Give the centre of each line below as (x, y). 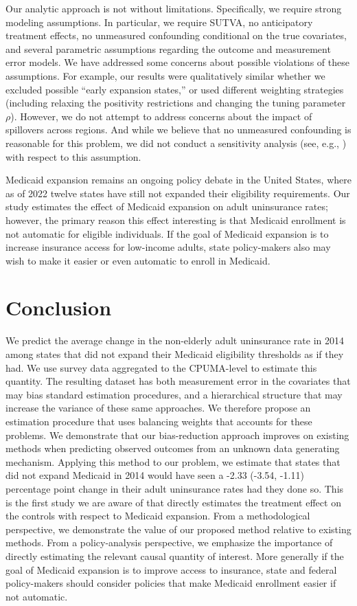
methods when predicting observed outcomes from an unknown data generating (173, 448)
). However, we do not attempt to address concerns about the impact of (161, 116)
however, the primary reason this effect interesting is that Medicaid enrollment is (176, 220)
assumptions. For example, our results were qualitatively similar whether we (165, 75)
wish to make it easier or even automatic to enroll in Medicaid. (138, 260)
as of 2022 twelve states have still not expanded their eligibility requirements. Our (178, 193)
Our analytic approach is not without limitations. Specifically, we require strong (174, 8)
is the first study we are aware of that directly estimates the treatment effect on (173, 502)
